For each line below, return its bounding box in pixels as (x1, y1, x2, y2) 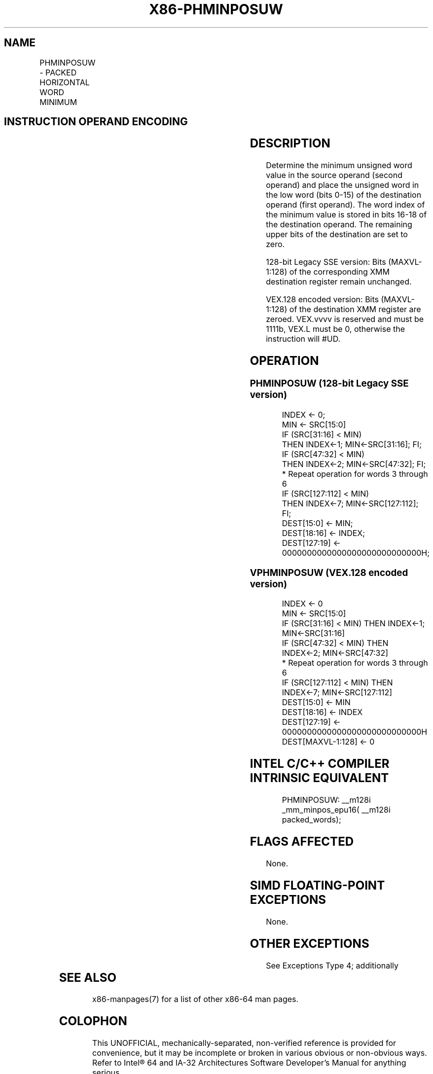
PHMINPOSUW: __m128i (282, 795, 371, 805)
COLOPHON (59, 1014, 127, 1029)
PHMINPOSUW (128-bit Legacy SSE (250, 378, 409, 390)
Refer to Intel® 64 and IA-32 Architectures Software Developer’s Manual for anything (92, 1058, 406, 1068)
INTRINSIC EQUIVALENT (250, 771, 389, 786)
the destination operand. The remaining (266, 219, 412, 230)
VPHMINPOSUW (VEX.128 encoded (250, 567, 408, 578)
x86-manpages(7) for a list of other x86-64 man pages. (92, 994, 299, 1004)
